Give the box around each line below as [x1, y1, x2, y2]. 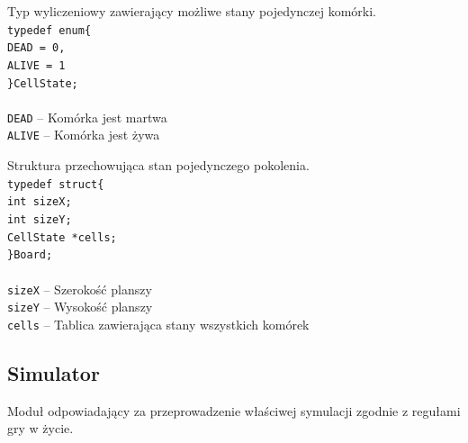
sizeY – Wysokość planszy [7, 297, 153, 316]
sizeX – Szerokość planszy [7, 279, 152, 298]
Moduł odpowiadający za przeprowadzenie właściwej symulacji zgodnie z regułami [7, 401, 461, 420]
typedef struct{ [7, 177, 104, 191]
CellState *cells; [7, 231, 117, 244]
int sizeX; [7, 195, 72, 209]
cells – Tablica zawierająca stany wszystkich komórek [7, 314, 310, 333]
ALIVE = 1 [7, 59, 66, 72]
